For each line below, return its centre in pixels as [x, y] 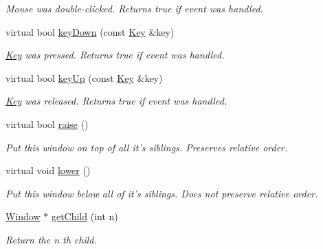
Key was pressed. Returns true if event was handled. [115, 55]
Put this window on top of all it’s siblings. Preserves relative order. [147, 147]
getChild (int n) [85, 216]
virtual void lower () [48, 170]
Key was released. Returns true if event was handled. [116, 101]
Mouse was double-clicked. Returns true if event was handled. [134, 8]
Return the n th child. [51, 239]
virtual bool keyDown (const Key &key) [90, 31]
